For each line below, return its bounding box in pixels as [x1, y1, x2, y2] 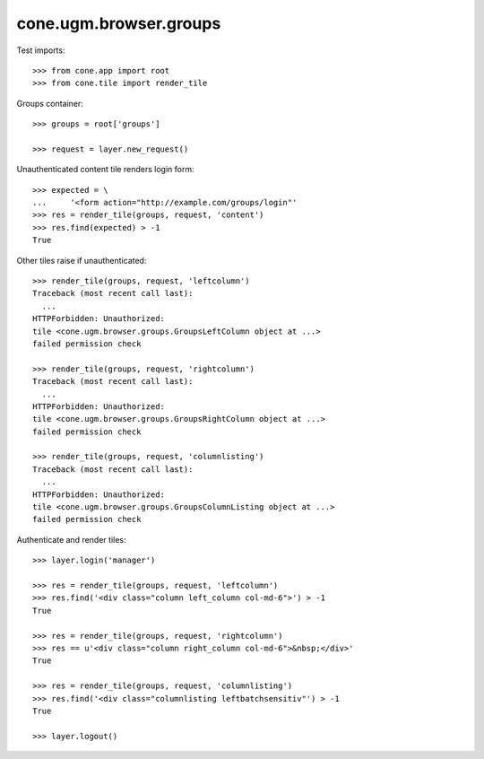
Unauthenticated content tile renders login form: [16, 164, 194, 175]
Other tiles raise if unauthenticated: [16, 255, 147, 266]
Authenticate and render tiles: [16, 534, 126, 545]
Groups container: [16, 98, 84, 109]
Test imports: [16, 45, 65, 56]
